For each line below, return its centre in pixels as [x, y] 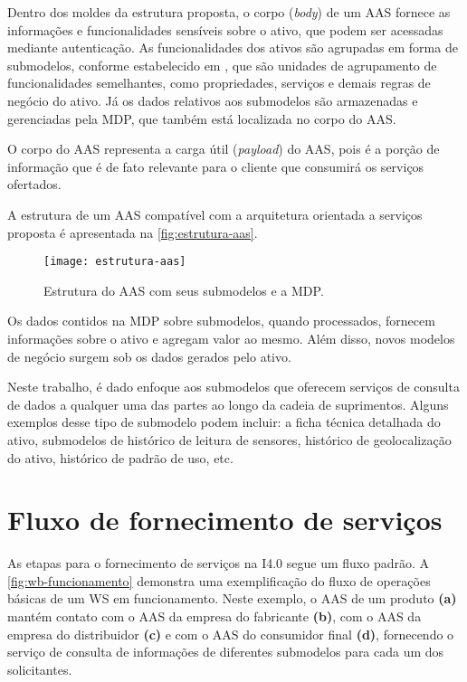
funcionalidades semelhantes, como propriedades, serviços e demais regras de [219, 83]
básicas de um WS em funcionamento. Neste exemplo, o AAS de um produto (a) [232, 598]
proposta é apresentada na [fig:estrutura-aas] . [133, 232]
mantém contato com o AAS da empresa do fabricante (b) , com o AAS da [214, 616]
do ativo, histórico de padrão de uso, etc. [120, 457]
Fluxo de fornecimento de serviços [225, 520]
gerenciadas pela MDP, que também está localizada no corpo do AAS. [202, 118]
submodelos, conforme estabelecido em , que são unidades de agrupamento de [222, 65]
